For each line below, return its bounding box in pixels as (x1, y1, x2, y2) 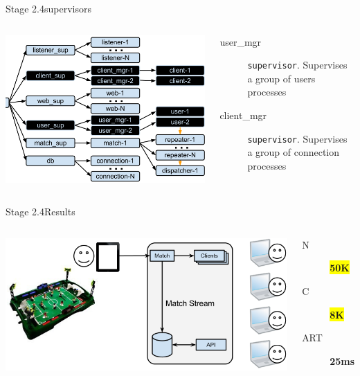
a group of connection (247, 145, 340, 159)
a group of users (247, 71, 316, 85)
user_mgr (219, 34, 262, 48)
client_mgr (219, 108, 267, 123)
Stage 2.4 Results (6, 204, 75, 219)
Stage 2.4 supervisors (6, 1, 91, 15)
